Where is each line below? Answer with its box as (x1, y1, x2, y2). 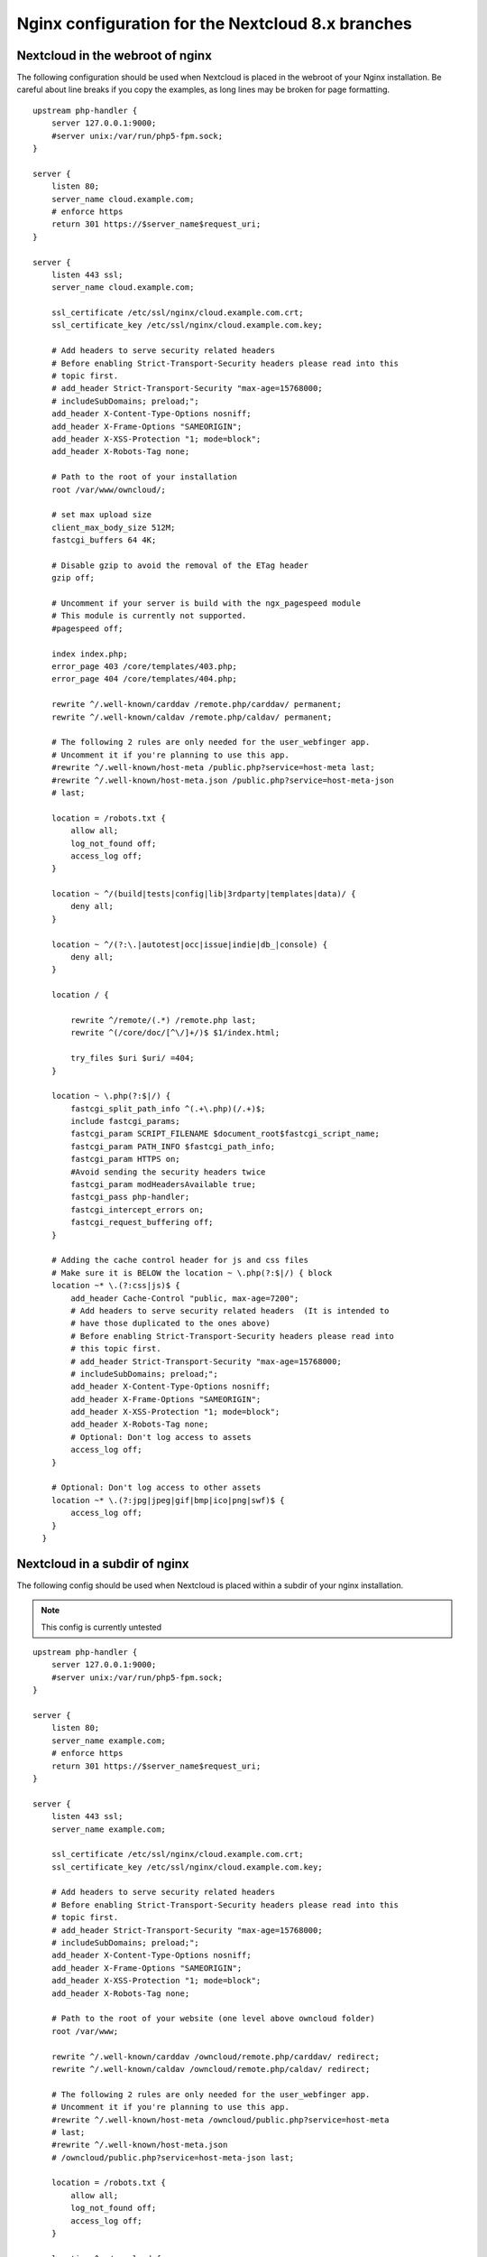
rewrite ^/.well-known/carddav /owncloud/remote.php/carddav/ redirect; (51, 2051, 381, 2062)
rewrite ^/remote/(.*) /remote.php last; (70, 1015, 257, 1025)
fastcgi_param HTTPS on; (70, 1154, 180, 1165)
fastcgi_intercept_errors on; (70, 1204, 205, 1214)
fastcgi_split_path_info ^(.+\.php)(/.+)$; (70, 1103, 266, 1114)
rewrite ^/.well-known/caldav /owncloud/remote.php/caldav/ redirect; (51, 2064, 371, 2074)
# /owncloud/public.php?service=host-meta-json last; (51, 2152, 295, 2162)
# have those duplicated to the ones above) (70, 1318, 271, 1329)
